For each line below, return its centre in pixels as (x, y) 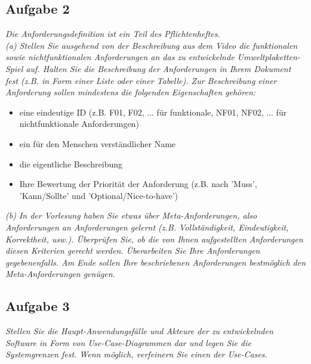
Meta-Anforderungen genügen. (60, 274)
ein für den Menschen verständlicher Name (98, 143)
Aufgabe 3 (38, 306)
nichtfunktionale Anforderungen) (79, 124)
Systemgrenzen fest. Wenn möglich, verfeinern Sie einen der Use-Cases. (136, 354)
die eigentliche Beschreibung (71, 164)
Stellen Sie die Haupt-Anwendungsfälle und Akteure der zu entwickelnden (139, 331)
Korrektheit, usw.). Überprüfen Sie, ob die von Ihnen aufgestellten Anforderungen (154, 239)
